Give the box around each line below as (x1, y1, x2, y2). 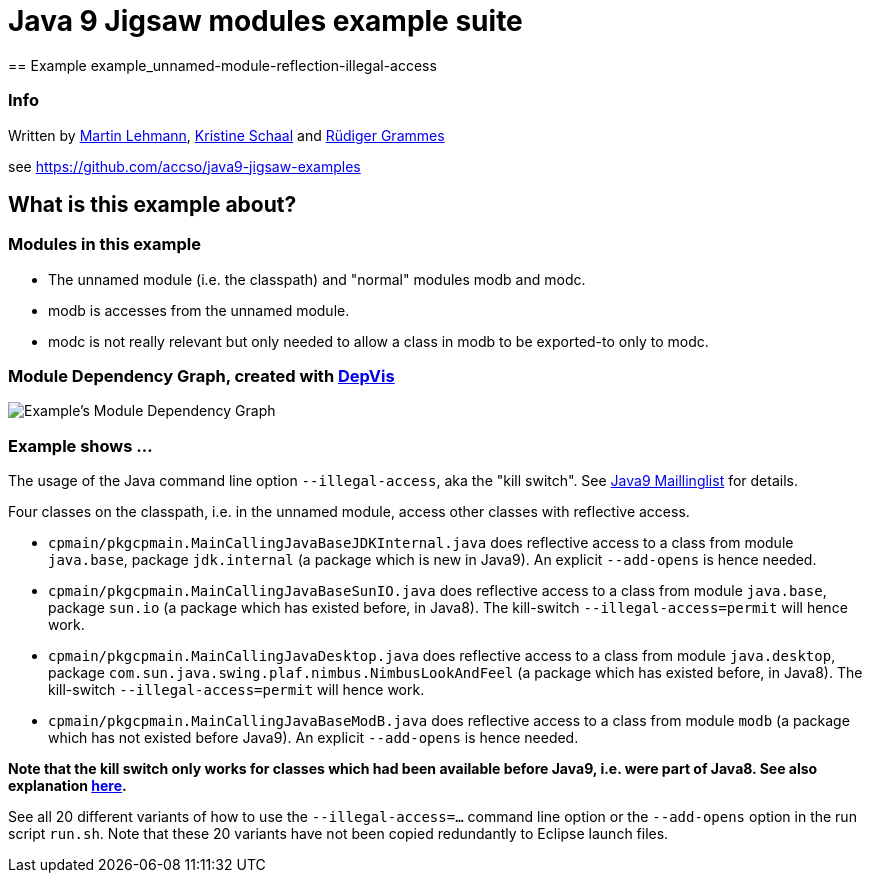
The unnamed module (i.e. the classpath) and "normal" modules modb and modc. (48, 270, 586, 288)
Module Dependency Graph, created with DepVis (8, 366, 395, 387)
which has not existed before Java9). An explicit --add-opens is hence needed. (48, 729, 579, 747)
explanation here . (8, 777, 127, 795)
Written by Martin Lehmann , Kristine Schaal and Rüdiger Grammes (8, 126, 445, 144)
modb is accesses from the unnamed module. (48, 301, 350, 319)
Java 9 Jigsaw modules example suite (8, 4, 523, 38)
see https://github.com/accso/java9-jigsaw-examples (8, 157, 361, 175)
